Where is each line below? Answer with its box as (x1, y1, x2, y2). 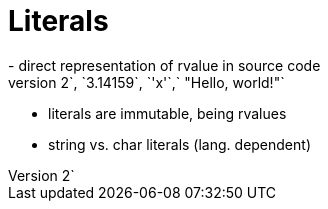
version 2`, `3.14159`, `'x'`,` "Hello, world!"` (8, 73, 285, 91)
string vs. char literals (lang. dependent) (48, 135, 311, 153)
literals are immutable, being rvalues (48, 104, 287, 122)
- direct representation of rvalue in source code (8, 56, 321, 74)
